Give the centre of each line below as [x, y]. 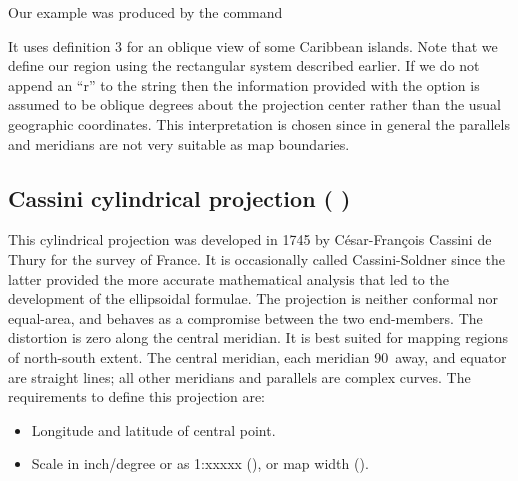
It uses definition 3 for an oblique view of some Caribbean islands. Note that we [253, 45]
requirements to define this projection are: [136, 396]
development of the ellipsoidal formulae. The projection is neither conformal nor [253, 298]
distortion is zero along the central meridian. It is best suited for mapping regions [258, 337]
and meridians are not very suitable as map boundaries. [179, 143]
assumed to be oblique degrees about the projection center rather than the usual [254, 104]
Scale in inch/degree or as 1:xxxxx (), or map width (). [200, 463]
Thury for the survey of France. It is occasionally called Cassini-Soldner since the [257, 258]
